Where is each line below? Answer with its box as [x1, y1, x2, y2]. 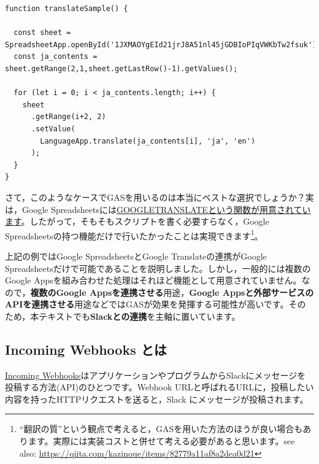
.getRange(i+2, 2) [31, 112, 106, 122]
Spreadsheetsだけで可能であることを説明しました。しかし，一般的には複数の [5, 261, 311, 274]
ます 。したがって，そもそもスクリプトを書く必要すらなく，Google [5, 215, 269, 228]
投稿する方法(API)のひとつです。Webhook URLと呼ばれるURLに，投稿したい [5, 381, 314, 393]
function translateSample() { [5, 4, 128, 13]
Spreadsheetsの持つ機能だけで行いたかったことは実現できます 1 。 [5, 227, 263, 242]
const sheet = [13, 28, 71, 37]
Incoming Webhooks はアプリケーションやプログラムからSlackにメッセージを [5, 368, 306, 381]
